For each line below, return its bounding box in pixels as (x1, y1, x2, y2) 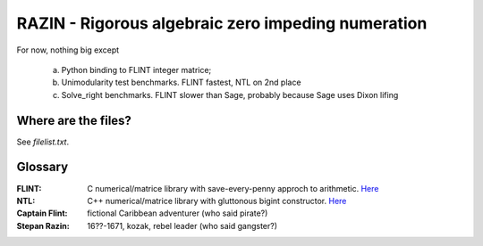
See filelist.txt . (16, 136, 70, 147)
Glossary (16, 160, 69, 175)
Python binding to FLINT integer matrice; (61, 64, 212, 75)
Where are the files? (16, 112, 131, 128)
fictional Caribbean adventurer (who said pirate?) (87, 208, 268, 218)
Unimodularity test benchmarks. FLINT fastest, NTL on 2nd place (61, 77, 301, 88)
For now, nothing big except (16, 45, 120, 55)
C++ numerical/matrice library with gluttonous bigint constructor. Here (87, 195, 347, 206)
